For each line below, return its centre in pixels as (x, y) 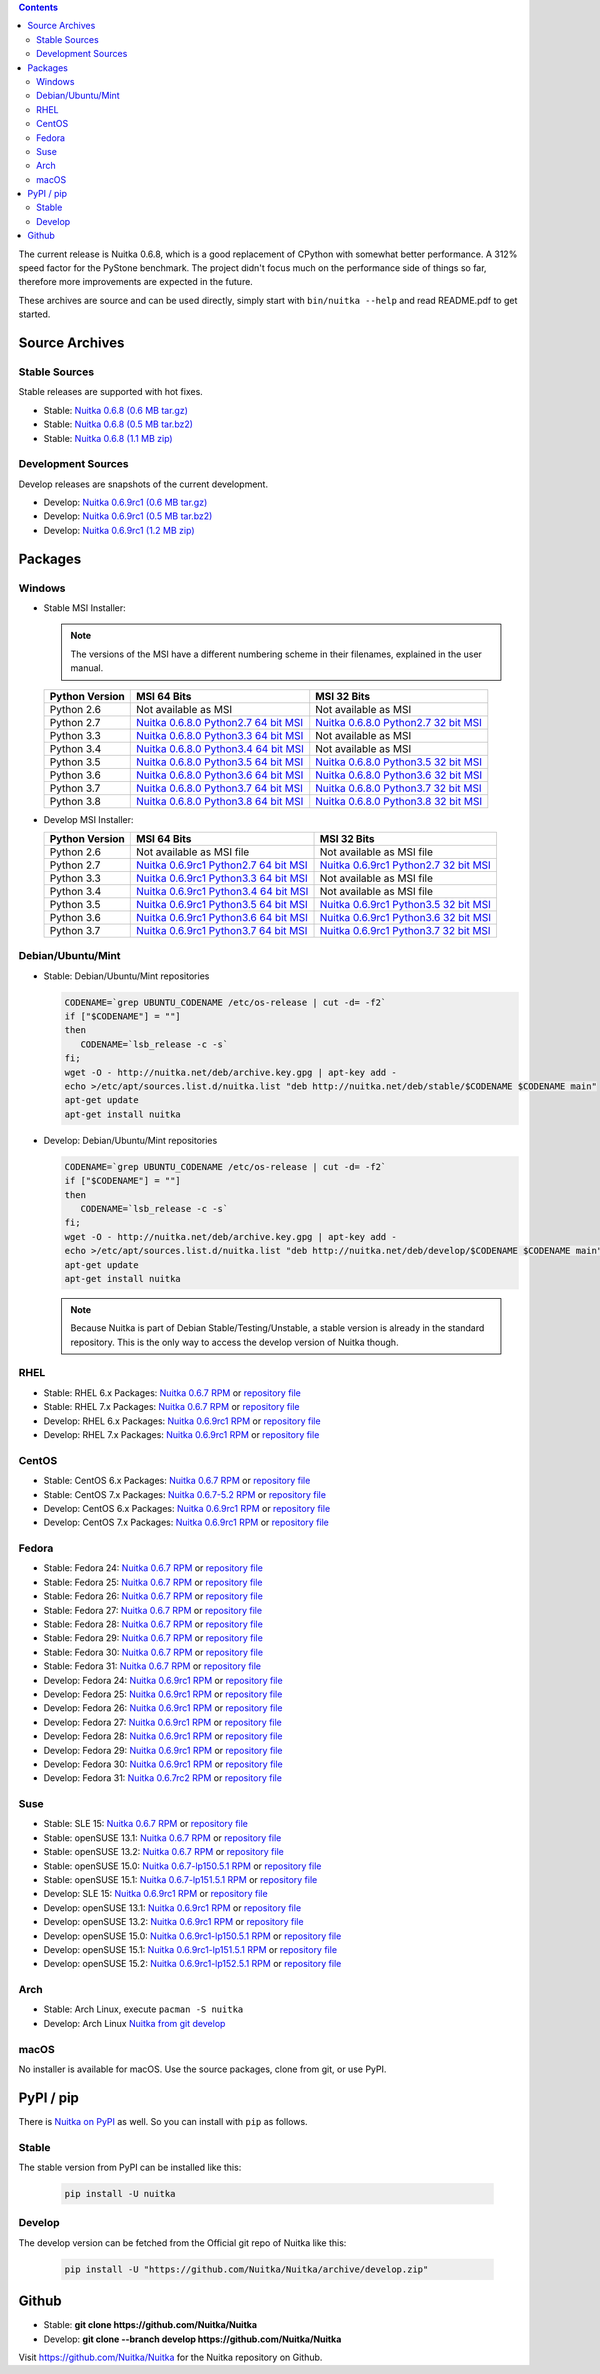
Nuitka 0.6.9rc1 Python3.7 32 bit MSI (405, 930)
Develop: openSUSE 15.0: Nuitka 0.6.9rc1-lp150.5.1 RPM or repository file (192, 1936)
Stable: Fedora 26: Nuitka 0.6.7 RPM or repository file (153, 1596)
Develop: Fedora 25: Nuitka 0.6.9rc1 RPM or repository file (163, 1694)
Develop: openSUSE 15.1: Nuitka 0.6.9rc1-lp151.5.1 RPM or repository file (190, 1949)
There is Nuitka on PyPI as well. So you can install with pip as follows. (163, 2121)
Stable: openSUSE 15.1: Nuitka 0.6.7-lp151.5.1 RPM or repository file (180, 1879)
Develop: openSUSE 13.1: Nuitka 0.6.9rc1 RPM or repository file (172, 1907)
